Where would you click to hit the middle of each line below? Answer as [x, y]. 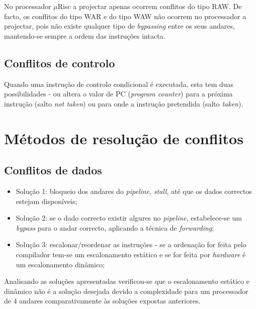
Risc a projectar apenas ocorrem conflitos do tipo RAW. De [150, 6]
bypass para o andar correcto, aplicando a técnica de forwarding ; [115, 227]
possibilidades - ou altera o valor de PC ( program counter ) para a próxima [118, 94]
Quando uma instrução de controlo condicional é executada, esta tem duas [119, 84]
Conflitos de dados [53, 170]
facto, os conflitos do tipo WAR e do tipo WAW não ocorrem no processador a [125, 16]
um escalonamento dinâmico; [60, 264]
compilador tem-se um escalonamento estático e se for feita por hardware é [131, 254]
